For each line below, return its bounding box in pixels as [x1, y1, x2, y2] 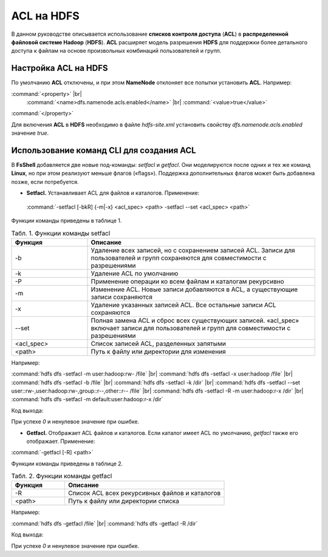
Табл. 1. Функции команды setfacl [11, 229, 111, 237]
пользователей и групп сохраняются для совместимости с [91, 254, 267, 262]
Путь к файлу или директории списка [67, 497, 179, 505]
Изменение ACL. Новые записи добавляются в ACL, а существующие [91, 285, 298, 294]
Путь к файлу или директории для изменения [91, 347, 226, 356]
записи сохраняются [91, 292, 153, 301]
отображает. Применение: [26, 437, 95, 445]
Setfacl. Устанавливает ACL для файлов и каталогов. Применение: [26, 189, 200, 197]
